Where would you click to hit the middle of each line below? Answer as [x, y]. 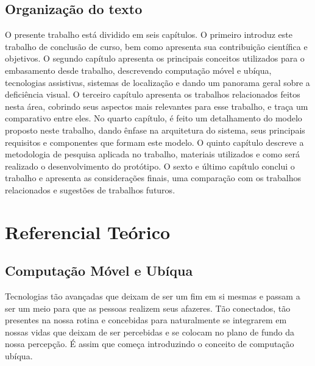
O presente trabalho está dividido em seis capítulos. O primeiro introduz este [149, 34]
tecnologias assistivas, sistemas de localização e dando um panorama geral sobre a [157, 82]
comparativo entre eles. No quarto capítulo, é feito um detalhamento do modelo [154, 118]
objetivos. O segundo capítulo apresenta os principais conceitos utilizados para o [155, 58]
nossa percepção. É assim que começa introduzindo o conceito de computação [150, 344]
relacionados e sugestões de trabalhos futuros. [90, 189]
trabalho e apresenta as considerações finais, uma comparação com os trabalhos [153, 178]
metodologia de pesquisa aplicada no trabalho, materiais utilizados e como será [152, 154]
